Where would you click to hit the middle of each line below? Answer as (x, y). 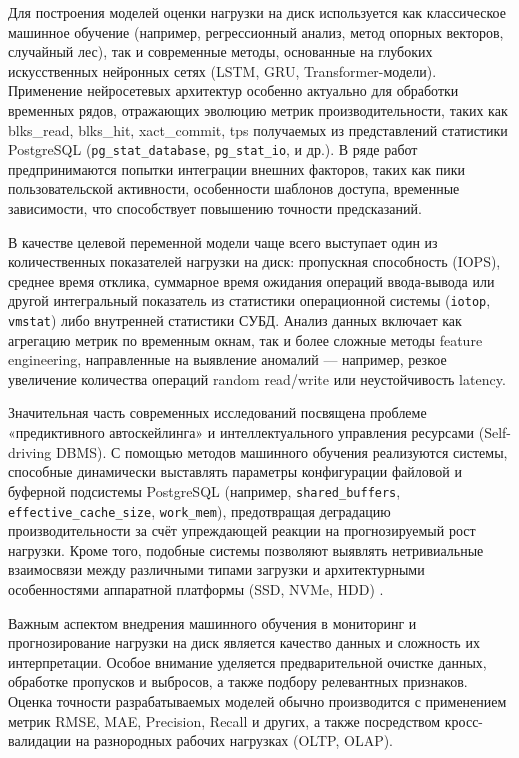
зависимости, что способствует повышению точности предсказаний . (215, 208)
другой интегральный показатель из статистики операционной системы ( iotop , (249, 300)
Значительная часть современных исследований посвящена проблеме (217, 412)
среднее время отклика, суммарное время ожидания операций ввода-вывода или (251, 280)
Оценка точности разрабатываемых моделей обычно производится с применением (257, 700)
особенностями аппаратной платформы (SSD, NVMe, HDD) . (196, 588)
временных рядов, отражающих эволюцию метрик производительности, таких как (258, 109)
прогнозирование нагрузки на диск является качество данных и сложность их (244, 642)
